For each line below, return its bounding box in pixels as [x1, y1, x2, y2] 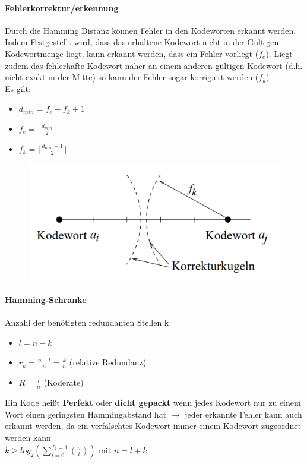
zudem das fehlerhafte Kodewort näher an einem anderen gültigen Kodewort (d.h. [5, 59, 303, 71]
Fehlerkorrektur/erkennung [5, 1, 119, 14]
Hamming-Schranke [5, 293, 87, 305]
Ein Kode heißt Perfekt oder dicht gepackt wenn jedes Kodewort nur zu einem [5, 396, 301, 409]
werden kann [5, 431, 51, 443]
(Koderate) [43, 376, 84, 389]
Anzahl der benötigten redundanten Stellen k [5, 316, 169, 329]
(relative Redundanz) [69, 356, 147, 368]
